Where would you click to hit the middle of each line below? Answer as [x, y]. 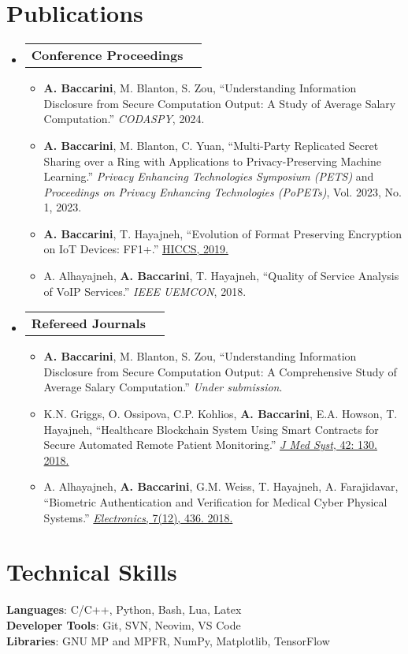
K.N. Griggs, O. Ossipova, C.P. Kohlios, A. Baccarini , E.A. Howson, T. [221, 414]
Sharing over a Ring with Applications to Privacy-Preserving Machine [212, 161]
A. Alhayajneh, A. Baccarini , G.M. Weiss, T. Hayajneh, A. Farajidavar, [221, 486]
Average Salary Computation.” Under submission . [163, 387]
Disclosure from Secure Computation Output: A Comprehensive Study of [220, 371]
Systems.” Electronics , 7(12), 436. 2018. [138, 517]
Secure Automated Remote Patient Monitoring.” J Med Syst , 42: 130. [210, 445]
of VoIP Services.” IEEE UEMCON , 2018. [145, 291]
